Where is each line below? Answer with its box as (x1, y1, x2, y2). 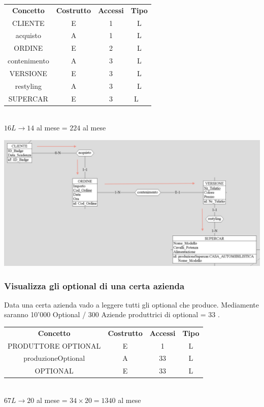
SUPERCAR (8, 93, 48, 104)
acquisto (15, 30, 41, 41)
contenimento (8, 55, 49, 66)
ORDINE (14, 43, 43, 53)
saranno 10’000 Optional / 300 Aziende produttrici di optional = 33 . (4, 309, 220, 320)
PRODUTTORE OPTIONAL (8, 340, 101, 351)
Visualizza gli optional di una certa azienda (4, 279, 185, 292)
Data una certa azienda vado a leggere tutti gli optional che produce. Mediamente (4, 299, 259, 310)
